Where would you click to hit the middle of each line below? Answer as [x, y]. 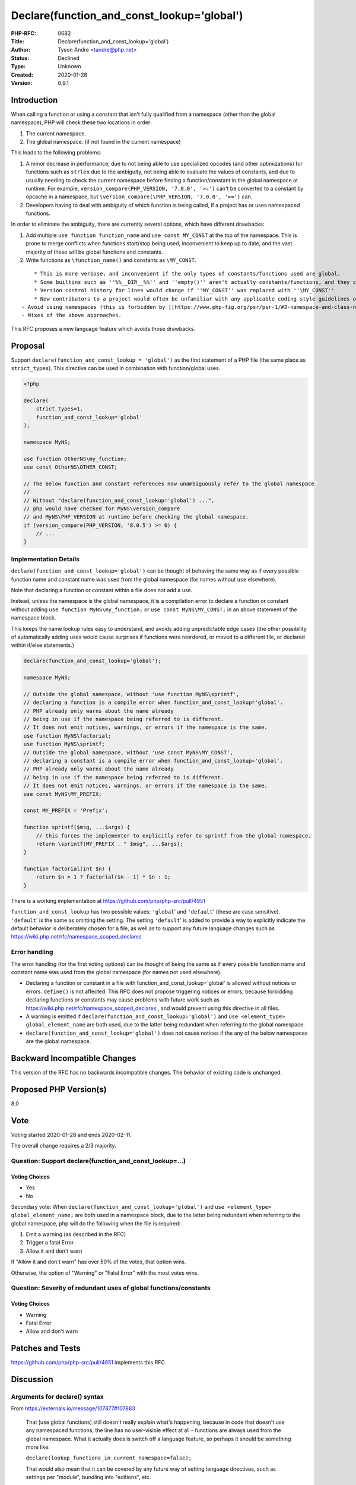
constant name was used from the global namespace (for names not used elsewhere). [116, 972]
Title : [18, 41]
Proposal [28, 345]
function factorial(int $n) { [67, 869]
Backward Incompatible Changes [74, 1058]
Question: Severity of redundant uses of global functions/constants [111, 1288]
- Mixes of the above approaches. [71, 315]
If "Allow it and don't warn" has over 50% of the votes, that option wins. [98, 1262]
